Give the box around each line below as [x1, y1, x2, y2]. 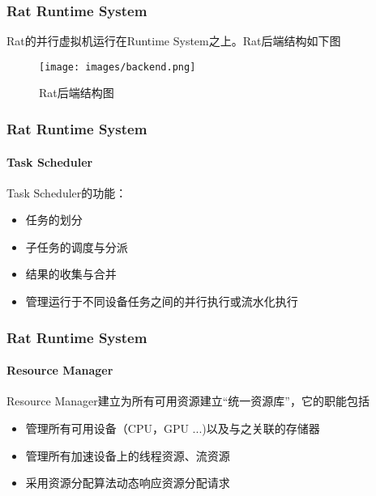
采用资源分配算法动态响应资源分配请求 [25, 474, 230, 491]
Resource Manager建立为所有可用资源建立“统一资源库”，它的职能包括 [6, 392, 370, 409]
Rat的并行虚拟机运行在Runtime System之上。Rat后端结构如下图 [6, 32, 341, 49]
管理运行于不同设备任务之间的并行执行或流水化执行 [25, 293, 298, 310]
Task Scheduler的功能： [6, 184, 127, 201]
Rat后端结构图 [39, 84, 114, 101]
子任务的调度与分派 [25, 238, 128, 255]
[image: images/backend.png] [39, 61, 196, 73]
